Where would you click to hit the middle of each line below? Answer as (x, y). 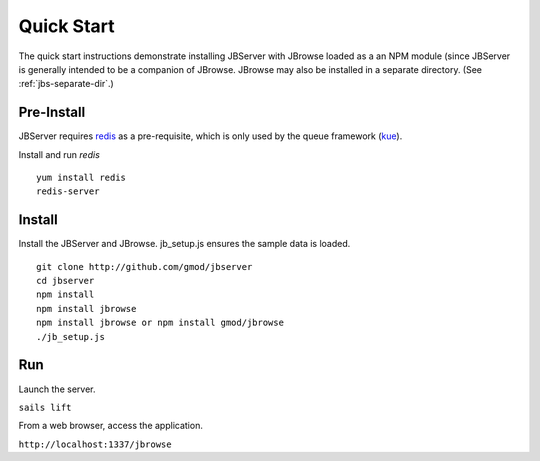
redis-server (68, 191)
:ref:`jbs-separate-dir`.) (66, 84)
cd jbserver (65, 281)
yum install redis (81, 178)
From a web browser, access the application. (111, 426)
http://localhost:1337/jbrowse (95, 444)
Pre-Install (52, 112)
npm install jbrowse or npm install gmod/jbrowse (160, 323)
